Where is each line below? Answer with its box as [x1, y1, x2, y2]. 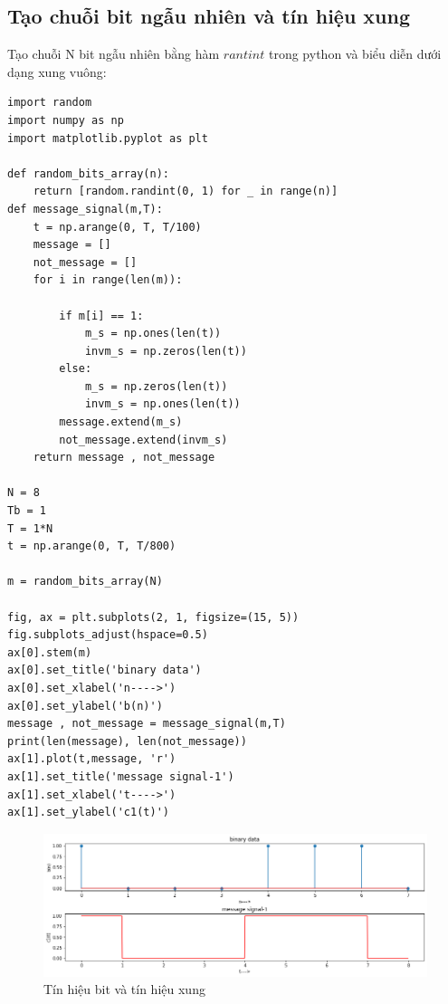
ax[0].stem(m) [7, 645, 92, 659]
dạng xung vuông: [7, 62, 107, 81]
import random [7, 96, 92, 110]
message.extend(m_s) [59, 416, 183, 429]
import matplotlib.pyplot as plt [7, 131, 208, 145]
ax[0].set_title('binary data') [7, 664, 202, 677]
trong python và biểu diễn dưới [268, 44, 442, 63]
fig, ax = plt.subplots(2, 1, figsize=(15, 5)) [7, 610, 300, 624]
